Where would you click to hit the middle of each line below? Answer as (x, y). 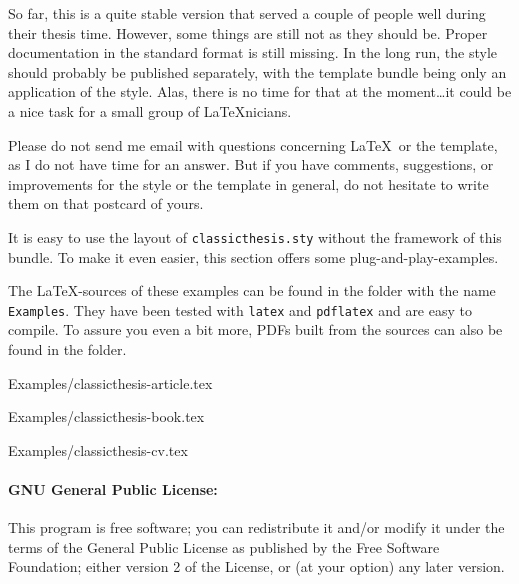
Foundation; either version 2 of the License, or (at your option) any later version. (256, 566)
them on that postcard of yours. (106, 203)
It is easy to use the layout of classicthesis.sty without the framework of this (255, 236)
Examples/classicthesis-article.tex (110, 382)
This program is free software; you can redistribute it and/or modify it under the (256, 527)
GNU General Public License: (113, 489)
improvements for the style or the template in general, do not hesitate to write (248, 183)
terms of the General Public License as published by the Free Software (224, 546)
